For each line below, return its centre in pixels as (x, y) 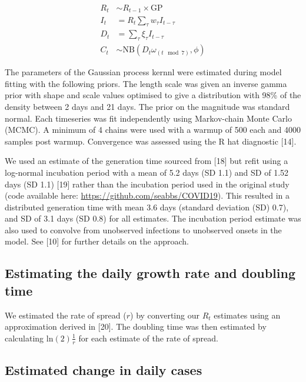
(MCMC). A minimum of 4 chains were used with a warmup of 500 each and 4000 (153, 130)
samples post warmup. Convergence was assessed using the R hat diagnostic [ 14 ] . (151, 141)
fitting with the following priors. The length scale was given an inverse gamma (146, 83)
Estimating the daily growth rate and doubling (150, 273)
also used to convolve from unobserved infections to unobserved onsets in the (143, 229)
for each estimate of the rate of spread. (148, 338)
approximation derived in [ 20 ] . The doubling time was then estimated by (136, 326)
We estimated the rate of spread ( (66, 315)
